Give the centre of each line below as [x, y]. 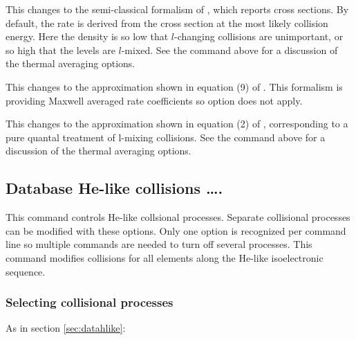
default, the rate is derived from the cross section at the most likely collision [167, 23]
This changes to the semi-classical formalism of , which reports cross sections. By [177, 9]
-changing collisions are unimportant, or [259, 36]
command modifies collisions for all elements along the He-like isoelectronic [165, 257]
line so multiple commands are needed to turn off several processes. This [159, 244]
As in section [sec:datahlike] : [66, 328]
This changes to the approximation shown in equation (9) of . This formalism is [174, 86]
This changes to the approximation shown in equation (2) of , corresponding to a [177, 124]
